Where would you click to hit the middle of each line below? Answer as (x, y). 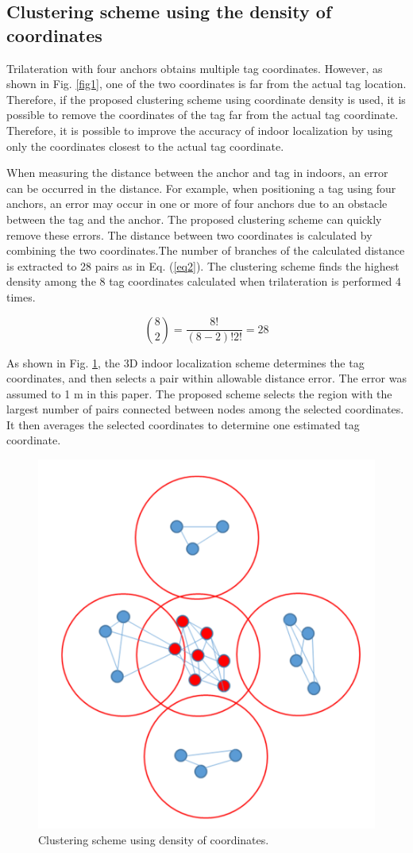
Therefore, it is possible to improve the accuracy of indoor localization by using (200, 130)
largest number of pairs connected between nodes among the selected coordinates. (205, 409)
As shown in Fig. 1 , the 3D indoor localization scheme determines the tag (185, 362)
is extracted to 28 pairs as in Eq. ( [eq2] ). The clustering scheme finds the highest (203, 265)
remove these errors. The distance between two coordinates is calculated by (189, 234)
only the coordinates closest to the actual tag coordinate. (145, 146)
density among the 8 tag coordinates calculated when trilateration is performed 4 (204, 281)
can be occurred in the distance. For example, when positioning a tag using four (201, 188)
